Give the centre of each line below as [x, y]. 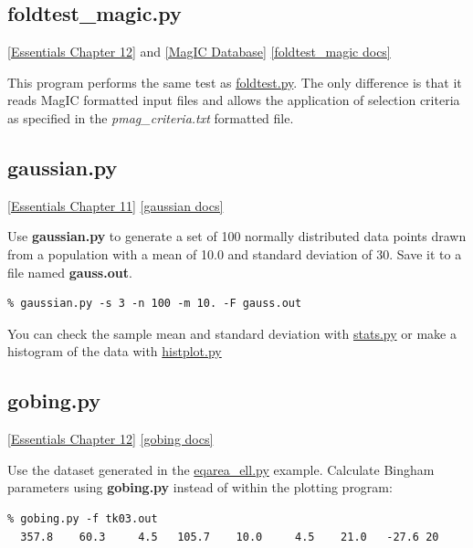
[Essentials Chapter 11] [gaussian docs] [116, 205]
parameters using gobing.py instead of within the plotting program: [200, 487]
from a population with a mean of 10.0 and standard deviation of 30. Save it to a [235, 253]
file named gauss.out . [70, 272]
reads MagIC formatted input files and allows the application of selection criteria [234, 100]
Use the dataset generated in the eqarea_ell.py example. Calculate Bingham [221, 469]
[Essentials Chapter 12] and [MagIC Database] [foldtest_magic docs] [199, 52]
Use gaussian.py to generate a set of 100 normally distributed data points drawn [237, 236]
